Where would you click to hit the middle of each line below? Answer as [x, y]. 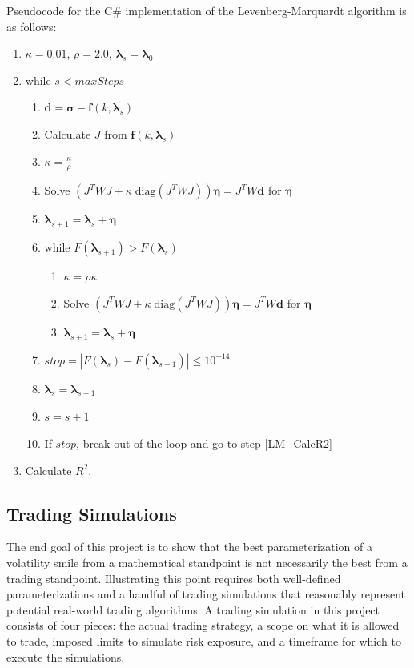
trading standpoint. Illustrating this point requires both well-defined [174, 578]
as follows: [32, 26]
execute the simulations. [66, 656]
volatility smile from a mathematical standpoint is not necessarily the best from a [207, 562]
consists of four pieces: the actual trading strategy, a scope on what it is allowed [203, 625]
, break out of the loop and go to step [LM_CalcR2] [204, 443]
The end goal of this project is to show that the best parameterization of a [189, 547]
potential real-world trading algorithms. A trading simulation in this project [193, 609]
